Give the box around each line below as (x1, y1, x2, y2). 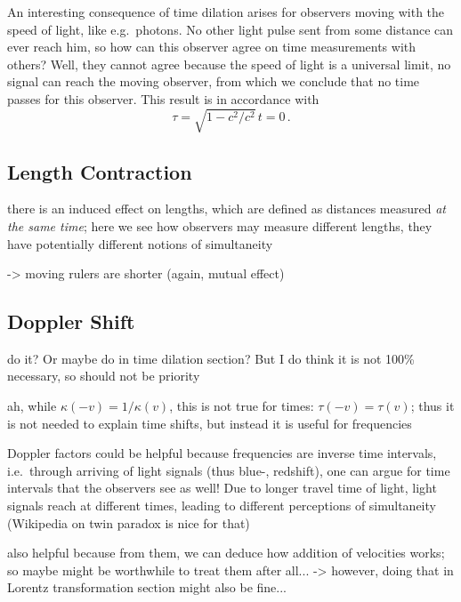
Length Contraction (7, 157, 192, 185)
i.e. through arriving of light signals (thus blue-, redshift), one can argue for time (7, 461, 450, 479)
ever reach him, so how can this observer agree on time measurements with (7, 37, 417, 56)
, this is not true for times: (169, 397, 314, 415)
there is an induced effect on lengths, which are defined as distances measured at (7, 199, 447, 218)
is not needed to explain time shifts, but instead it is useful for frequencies (7, 413, 412, 432)
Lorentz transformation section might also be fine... (7, 578, 287, 597)
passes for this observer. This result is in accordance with (7, 89, 319, 108)
